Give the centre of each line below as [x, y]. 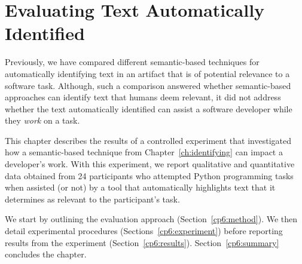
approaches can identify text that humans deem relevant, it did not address [143, 97]
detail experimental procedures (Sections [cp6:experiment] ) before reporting [144, 231]
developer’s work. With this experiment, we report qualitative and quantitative [150, 164]
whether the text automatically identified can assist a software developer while [149, 108]
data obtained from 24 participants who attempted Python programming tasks [149, 175]
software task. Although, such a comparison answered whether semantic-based [148, 85]
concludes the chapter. [46, 254]
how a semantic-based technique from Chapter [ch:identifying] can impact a [144, 152]
